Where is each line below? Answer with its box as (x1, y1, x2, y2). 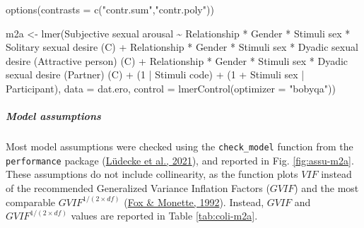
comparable (6, 194, 56, 209)
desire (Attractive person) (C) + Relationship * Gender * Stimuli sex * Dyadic (6, 53, 348, 68)
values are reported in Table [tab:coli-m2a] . (71, 208, 258, 223)
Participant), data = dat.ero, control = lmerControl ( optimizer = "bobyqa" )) (6, 80, 336, 95)
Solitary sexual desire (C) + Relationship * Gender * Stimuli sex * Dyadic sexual (6, 40, 358, 54)
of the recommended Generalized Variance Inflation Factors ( (6, 181, 270, 196)
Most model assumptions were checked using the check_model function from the (6, 139, 353, 154)
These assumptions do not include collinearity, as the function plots (6, 167, 298, 181)
